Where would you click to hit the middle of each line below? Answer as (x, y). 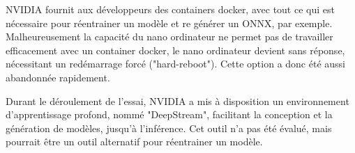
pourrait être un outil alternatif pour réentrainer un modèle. (134, 142)
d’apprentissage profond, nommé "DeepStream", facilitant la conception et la (169, 114)
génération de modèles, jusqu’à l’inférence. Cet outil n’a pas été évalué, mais (169, 128)
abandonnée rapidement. (58, 77)
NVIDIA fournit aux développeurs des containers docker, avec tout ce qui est (170, 9)
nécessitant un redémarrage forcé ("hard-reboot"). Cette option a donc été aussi (175, 64)
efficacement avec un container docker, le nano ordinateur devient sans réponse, (175, 50)
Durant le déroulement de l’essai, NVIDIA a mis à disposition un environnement (177, 100)
